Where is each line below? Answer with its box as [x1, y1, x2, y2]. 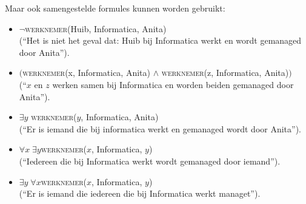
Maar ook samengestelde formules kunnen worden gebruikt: [5, 2, 225, 14]
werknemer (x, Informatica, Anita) [22, 66, 150, 79]
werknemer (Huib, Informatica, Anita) [25, 22, 167, 35]
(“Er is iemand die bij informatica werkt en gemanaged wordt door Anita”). [19, 122, 302, 135]
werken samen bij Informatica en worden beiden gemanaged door [52, 78, 294, 90]
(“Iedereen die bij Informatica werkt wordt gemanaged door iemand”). [19, 154, 281, 167]
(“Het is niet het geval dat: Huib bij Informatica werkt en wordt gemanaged [19, 34, 302, 47]
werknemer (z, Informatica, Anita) [161, 66, 289, 79]
